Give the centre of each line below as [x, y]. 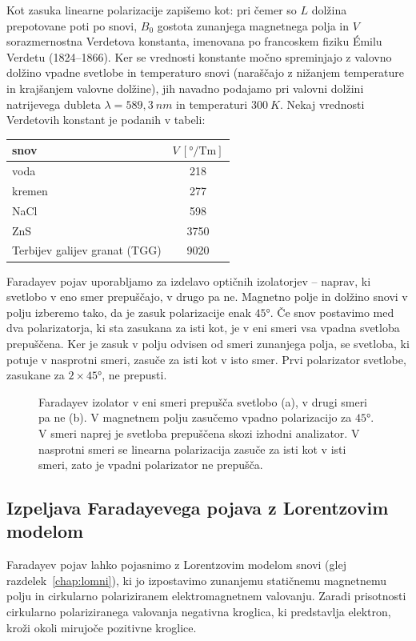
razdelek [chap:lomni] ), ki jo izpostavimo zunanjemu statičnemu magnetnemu [197, 580]
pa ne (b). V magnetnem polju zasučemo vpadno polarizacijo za [195, 417]
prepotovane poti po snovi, [72, 25]
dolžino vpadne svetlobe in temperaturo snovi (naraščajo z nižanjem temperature [206, 72]
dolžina [329, 10]
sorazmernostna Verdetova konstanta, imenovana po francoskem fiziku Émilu [194, 41]
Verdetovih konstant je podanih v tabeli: [106, 120]
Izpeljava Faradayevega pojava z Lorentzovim [198, 508]
